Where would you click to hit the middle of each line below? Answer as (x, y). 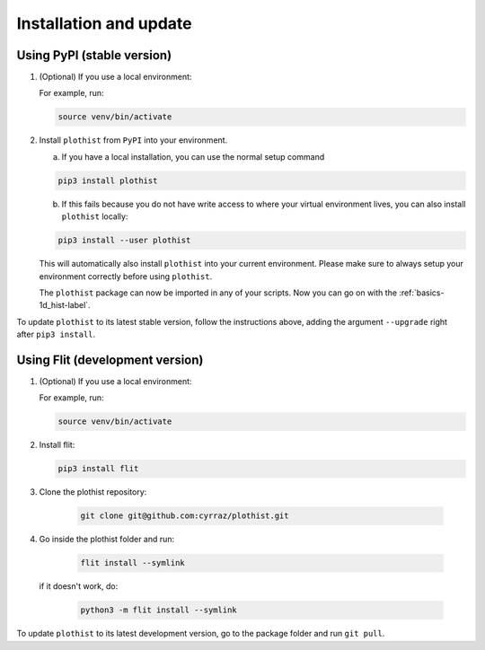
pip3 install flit (98, 469)
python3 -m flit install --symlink (159, 610)
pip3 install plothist (108, 180)
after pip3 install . (56, 334)
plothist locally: (95, 216)
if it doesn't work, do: (79, 586)
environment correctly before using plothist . (126, 276)
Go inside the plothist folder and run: (107, 540)
